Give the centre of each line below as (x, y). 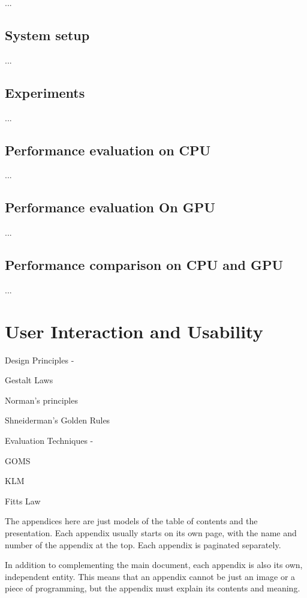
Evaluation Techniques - (49, 441)
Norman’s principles (41, 400)
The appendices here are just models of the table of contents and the (131, 521)
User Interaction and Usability (134, 331)
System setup (47, 34)
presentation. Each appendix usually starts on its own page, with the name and (151, 533)
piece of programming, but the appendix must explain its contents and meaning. (153, 588)
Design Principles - (40, 360)
